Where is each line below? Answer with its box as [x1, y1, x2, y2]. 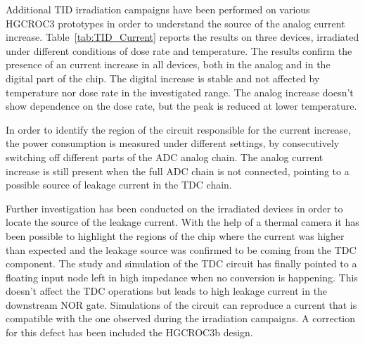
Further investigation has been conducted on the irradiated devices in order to [6, 200, 343, 215]
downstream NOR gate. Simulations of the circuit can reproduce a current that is [6, 297, 357, 312]
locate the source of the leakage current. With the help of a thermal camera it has [6, 215, 359, 229]
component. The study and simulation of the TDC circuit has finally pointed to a [6, 256, 357, 271]
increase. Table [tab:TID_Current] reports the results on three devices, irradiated [6, 30, 359, 44]
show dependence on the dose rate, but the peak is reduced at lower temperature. [6, 98, 357, 113]
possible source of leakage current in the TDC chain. [6, 177, 232, 192]
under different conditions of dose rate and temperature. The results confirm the [6, 43, 352, 58]
